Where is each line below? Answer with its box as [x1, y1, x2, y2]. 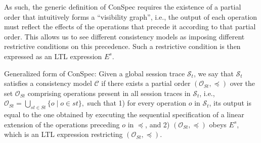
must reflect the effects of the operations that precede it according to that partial [4, 21, 256, 32]
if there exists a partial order [101, 78, 191, 88]
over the [230, 78, 255, 88]
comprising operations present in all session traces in [27, 87, 191, 98]
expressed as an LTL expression [4, 51, 102, 61]
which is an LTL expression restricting [4, 129, 123, 139]
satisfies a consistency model [4, 78, 92, 88]
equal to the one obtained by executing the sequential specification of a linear [4, 109, 244, 120]
